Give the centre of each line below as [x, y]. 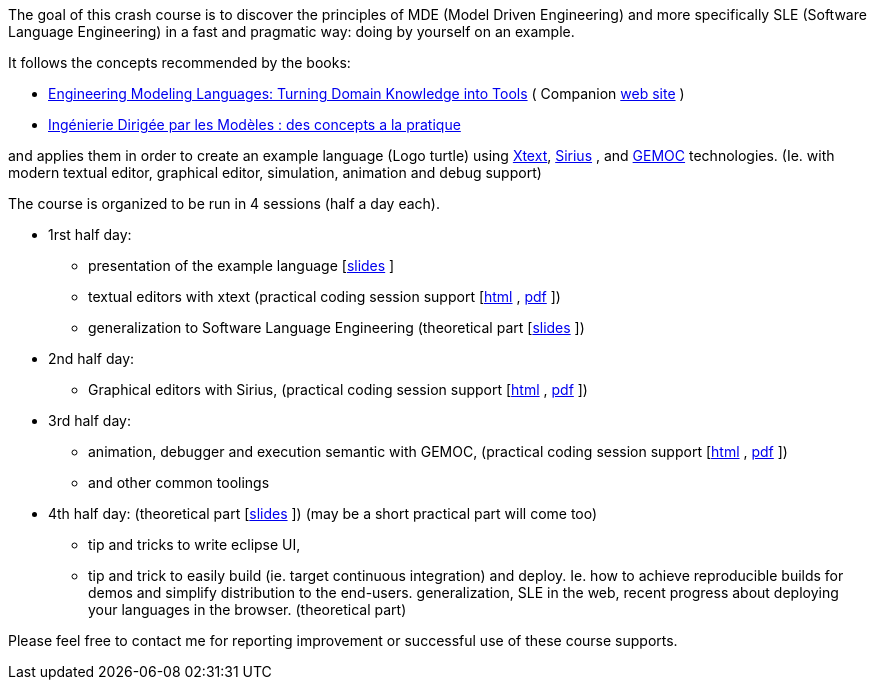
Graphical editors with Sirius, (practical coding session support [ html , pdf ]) [338, 389]
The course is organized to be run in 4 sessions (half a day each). [224, 203]
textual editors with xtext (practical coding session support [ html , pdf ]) [324, 296]
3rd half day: [89, 420]
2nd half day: [91, 358]
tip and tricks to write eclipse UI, [194, 544]
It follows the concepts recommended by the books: [179, 62]
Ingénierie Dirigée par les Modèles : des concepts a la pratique [254, 124]
